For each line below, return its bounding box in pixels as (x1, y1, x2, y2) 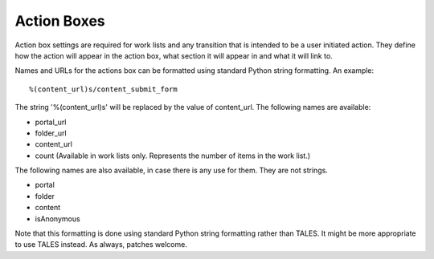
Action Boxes (14, 12, 105, 30)
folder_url (35, 128, 68, 138)
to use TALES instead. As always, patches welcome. (14, 240, 188, 249)
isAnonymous (35, 213, 80, 224)
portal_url (35, 117, 67, 127)
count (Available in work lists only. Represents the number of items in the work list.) (35, 151, 311, 160)
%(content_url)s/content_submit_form (29, 84, 178, 94)
